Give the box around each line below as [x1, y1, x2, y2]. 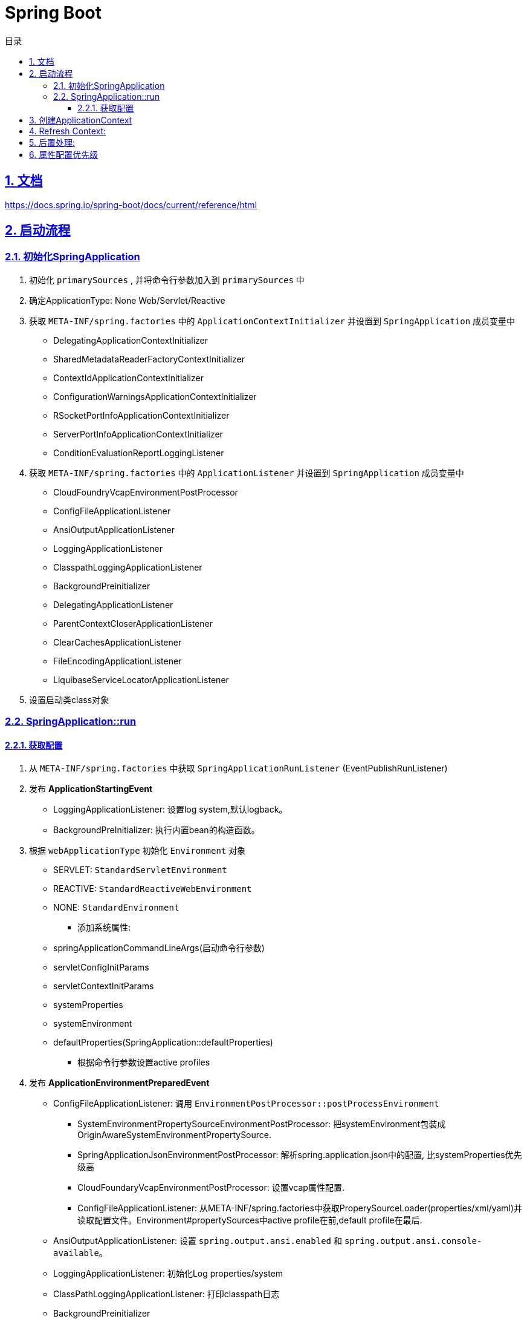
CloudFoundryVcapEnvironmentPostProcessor [53, 486, 238, 497]
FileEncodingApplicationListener [53, 655, 182, 666]
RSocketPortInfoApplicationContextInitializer [53, 410, 230, 421]
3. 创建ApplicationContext [29, 114, 132, 125]
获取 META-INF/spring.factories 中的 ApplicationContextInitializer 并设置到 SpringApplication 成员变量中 [29, 315, 516, 326]
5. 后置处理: [29, 137, 75, 148]
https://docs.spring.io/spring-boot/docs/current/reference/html [5, 199, 257, 210]
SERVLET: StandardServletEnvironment [53, 865, 227, 876]
